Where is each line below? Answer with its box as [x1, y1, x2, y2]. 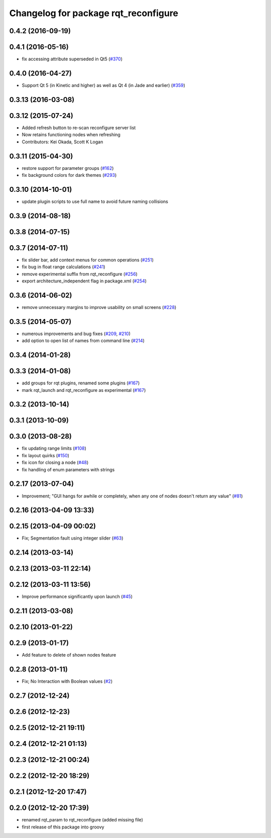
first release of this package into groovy [22, 824, 105, 830]
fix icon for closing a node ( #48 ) [22, 460, 89, 466]
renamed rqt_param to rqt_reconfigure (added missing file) [22, 817, 143, 823]
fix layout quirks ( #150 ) [22, 452, 70, 458]
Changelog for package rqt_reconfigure [9, 8, 179, 19]
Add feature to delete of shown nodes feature [22, 652, 116, 658]
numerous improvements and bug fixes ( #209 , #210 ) [22, 331, 130, 337]
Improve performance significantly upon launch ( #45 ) [22, 593, 133, 600]
